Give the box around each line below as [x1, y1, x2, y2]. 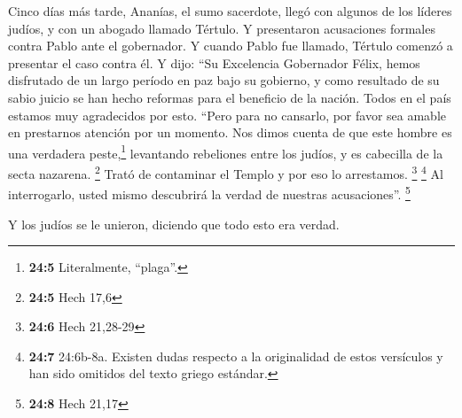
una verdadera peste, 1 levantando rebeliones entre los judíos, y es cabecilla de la [8, 141, 443, 162]
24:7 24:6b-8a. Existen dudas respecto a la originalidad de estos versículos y [28, 346, 443, 365]
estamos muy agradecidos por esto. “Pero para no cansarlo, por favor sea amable [8, 105, 447, 124]
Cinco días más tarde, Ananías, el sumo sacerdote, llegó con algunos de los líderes [8, 2, 452, 19]
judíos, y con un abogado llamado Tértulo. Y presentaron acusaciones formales [8, 19, 435, 37]
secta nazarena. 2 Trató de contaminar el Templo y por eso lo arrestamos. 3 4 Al [8, 162, 443, 182]
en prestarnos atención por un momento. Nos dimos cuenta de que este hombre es [8, 123, 452, 142]
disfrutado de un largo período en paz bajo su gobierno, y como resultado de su [8, 71, 440, 89]
